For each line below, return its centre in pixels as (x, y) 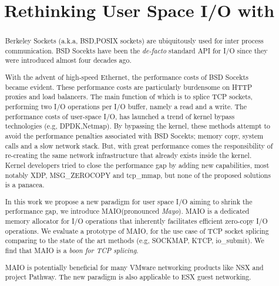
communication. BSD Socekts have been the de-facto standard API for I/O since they (136, 50)
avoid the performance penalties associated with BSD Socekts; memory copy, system (134, 135)
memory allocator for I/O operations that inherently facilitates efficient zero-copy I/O (136, 221)
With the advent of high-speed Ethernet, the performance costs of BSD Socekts (127, 77)
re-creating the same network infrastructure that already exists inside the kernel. (128, 155)
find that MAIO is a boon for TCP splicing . (72, 250)
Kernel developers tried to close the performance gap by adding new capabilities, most (137, 165)
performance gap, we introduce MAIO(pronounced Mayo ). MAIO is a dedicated (127, 211)
